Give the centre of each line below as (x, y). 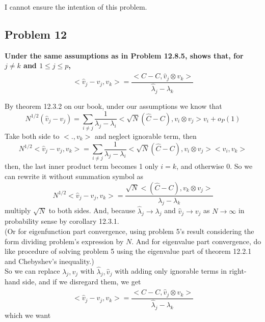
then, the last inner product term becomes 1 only (82, 166)
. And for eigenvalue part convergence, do (196, 241)
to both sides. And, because (92, 210)
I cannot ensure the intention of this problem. (76, 7)
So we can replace (32, 271)
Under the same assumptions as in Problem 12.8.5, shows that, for (124, 55)
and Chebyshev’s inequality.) (49, 261)
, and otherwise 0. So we (215, 166)
